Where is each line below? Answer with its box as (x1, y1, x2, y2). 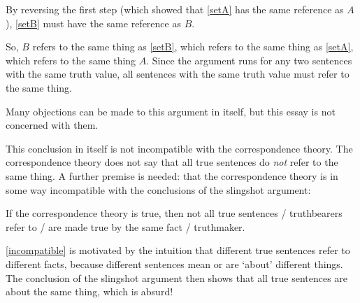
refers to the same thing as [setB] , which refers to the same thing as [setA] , (32, 39, 354, 54)
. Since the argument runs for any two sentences (146, 52, 352, 67)
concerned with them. (6, 118, 99, 132)
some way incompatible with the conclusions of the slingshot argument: (6, 182, 311, 197)
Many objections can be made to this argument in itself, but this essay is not (6, 104, 336, 118)
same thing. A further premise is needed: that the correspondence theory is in (6, 168, 338, 183)
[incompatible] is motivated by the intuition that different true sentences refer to (6, 243, 350, 258)
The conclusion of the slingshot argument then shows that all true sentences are (6, 270, 348, 285)
